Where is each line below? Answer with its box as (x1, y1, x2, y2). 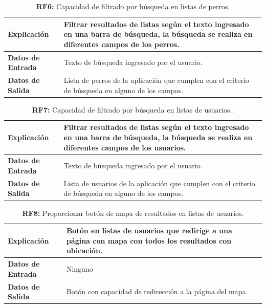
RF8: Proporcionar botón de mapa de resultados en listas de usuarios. (22, 207, 244, 218)
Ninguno (66, 263, 93, 274)
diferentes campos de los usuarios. (63, 142, 186, 152)
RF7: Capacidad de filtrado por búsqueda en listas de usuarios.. (32, 104, 234, 115)
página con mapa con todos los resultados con (66, 235, 232, 246)
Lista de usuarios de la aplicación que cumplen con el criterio (63, 178, 255, 188)
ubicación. (66, 245, 103, 256)
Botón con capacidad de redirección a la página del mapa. (66, 286, 248, 297)
